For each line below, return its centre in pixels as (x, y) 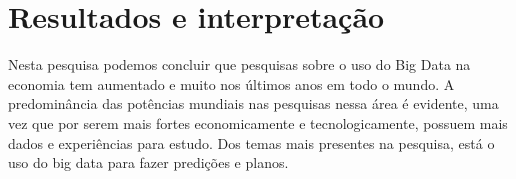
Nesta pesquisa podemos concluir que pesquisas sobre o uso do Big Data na (239, 64)
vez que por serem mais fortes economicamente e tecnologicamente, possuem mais (258, 122)
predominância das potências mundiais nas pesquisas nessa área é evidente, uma (253, 103)
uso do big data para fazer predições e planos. (148, 162)
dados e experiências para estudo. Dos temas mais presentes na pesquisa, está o (251, 142)
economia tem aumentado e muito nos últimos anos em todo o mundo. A (231, 83)
